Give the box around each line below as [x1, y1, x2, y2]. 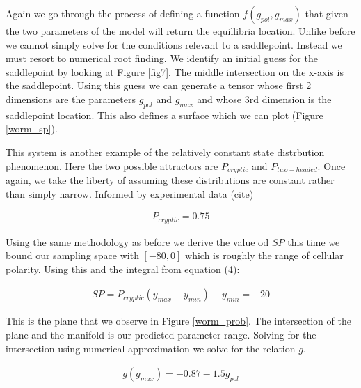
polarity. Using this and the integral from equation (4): [6, 261, 240, 276]
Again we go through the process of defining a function [6, 6, 240, 20]
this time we [287, 234, 340, 249]
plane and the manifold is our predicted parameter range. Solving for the [6, 327, 316, 342]
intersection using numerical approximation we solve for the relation [6, 341, 296, 355]
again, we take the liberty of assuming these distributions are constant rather [6, 173, 335, 187]
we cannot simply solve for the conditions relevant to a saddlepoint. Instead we [6, 37, 342, 52]
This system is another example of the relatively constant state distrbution [6, 144, 325, 159]
